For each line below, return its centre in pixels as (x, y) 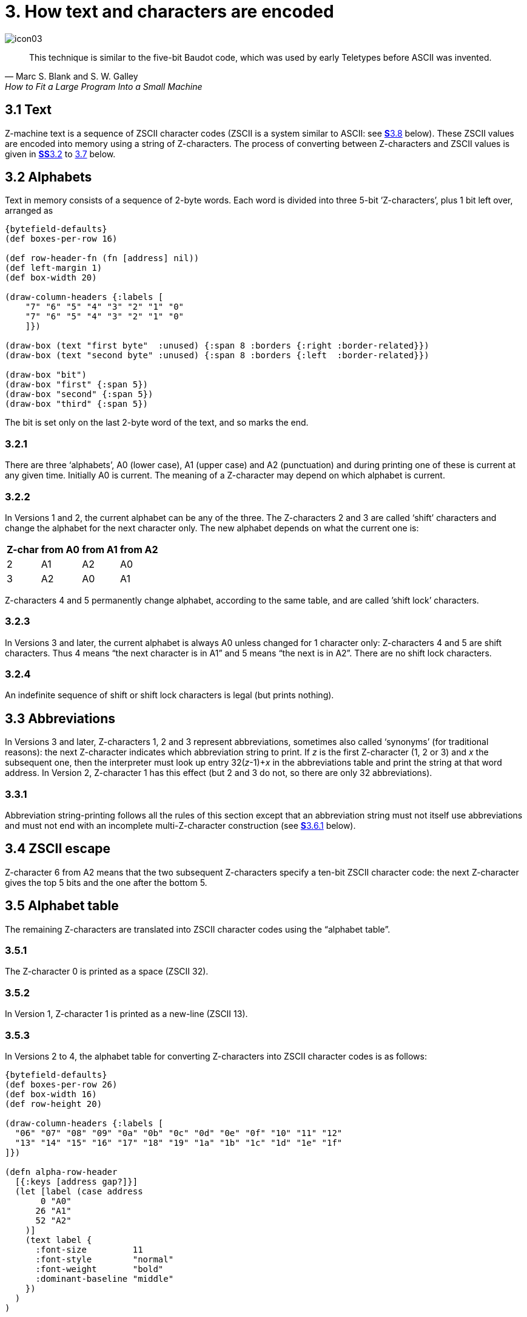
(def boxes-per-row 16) (61, 239)
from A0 (60, 549)
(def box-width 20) (51, 278)
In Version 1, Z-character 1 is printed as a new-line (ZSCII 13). (126, 1014)
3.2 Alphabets (49, 177)
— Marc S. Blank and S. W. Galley (72, 76)
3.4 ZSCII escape (58, 849)
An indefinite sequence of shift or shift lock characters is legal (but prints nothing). (170, 695)
